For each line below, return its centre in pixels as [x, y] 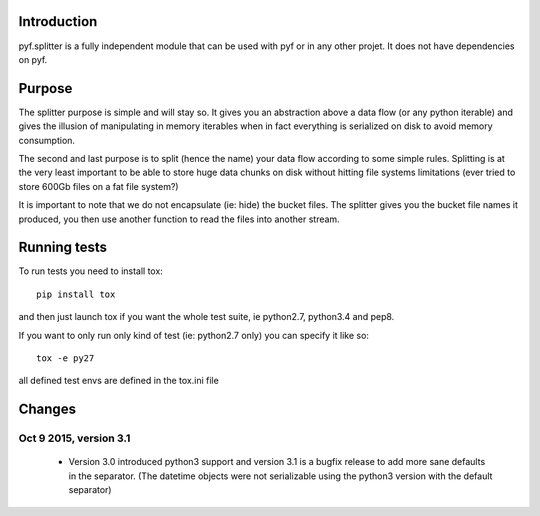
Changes [47, 409]
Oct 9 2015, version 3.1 [74, 438]
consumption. [46, 140]
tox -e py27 [65, 358]
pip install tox [76, 294]
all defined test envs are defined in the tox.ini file [118, 381]
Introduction [58, 21]
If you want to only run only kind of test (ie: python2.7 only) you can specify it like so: [194, 335]
